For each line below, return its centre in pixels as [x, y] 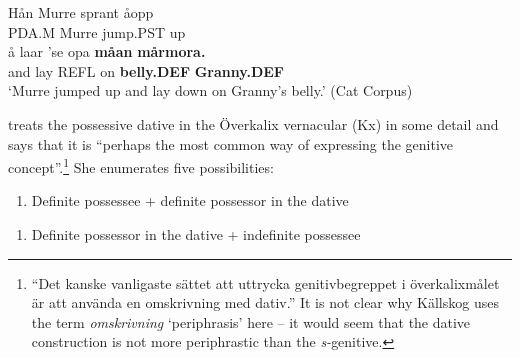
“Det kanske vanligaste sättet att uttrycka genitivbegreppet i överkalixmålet [265, 282]
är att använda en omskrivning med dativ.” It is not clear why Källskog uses [265, 302]
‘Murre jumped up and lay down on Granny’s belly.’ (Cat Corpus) [210, 90]
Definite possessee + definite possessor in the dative [190, 200]
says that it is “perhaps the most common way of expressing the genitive [231, 143]
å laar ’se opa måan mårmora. [107, 51]
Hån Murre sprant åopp [81, 12]
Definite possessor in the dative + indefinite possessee [196, 234]
